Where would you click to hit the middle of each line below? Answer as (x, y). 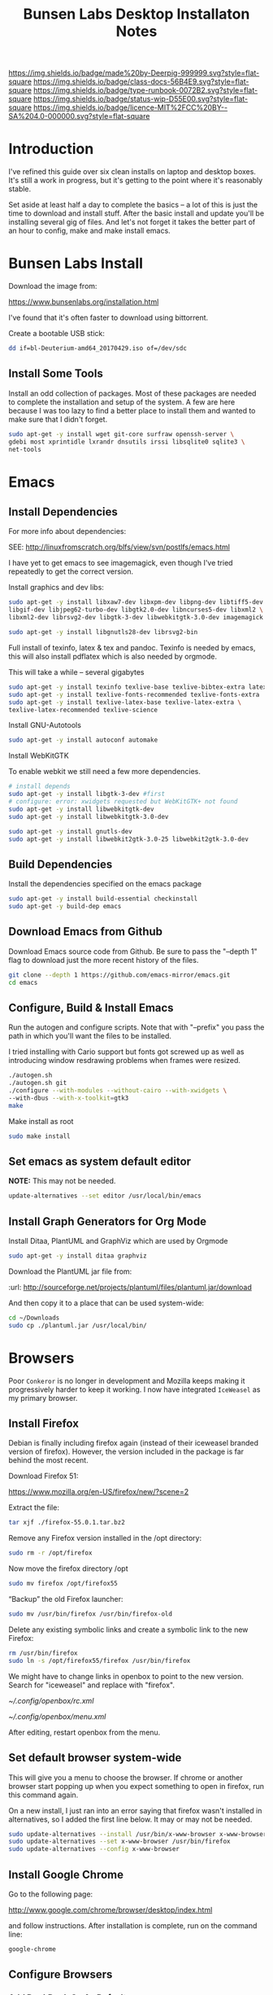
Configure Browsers (61, 1975)
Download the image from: (53, 287)
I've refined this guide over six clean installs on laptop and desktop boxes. (132, 172)
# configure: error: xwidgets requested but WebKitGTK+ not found (123, 802)
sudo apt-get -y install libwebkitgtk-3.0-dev (89, 816)
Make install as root (41, 1121)
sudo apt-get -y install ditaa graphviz (78, 1256)
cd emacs (23, 982)
